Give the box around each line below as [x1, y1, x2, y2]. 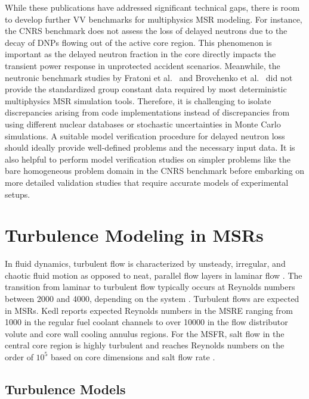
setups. [5, 188, 30, 200]
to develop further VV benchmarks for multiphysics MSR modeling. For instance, [5, 13, 302, 25]
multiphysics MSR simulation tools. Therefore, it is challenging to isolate [5, 94, 271, 107]
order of [5, 350, 33, 363]
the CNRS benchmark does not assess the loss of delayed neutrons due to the [5, 24, 288, 37]
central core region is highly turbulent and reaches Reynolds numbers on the [5, 339, 285, 351]
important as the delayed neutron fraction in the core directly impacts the [5, 48, 276, 60]
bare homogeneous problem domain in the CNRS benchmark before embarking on [5, 164, 305, 177]
